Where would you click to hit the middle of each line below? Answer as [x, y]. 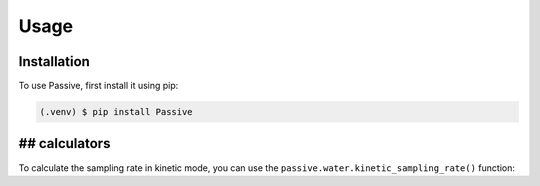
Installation [54, 61]
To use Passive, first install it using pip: [98, 86]
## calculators [64, 143]
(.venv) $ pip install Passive [116, 112]
